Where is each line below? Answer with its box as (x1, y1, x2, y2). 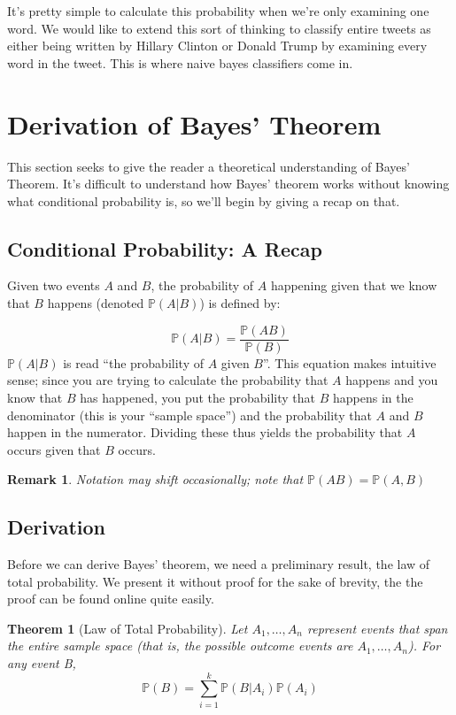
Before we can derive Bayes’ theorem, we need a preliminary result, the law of (7, 555, 430, 573)
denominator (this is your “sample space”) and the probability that (7, 405, 372, 424)
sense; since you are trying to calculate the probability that (7, 371, 328, 389)
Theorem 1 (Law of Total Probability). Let (7, 619, 248, 637)
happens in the (332, 388, 413, 406)
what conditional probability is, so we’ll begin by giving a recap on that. (7, 191, 400, 210)
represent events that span (306, 619, 448, 637)
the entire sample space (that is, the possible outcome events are (7, 636, 353, 655)
